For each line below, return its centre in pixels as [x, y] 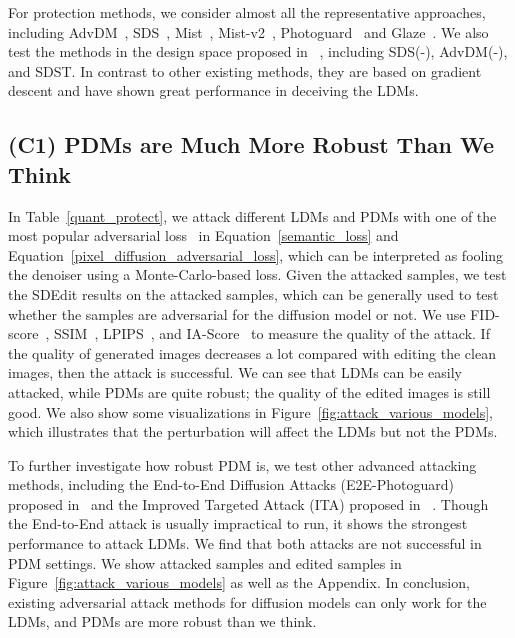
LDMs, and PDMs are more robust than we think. [162, 621]
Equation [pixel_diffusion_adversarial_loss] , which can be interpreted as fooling [256, 254]
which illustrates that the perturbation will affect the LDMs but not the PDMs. [253, 431]
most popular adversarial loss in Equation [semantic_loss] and [203, 235]
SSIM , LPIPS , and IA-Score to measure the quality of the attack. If [271, 333]
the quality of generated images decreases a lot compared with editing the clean [252, 352]
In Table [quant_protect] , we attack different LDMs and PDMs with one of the [252, 215]
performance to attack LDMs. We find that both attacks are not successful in [245, 543]
